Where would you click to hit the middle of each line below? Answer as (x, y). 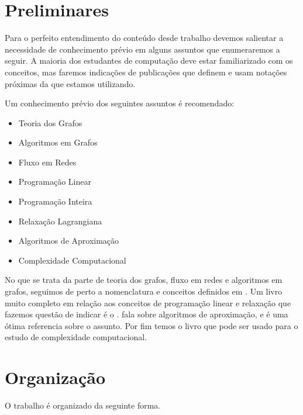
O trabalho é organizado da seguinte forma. (83, 405)
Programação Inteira (55, 201)
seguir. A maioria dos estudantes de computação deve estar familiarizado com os (149, 60)
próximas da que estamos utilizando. (70, 83)
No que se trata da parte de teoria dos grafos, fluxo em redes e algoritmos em (144, 280)
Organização (55, 377)
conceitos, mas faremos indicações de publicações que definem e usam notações (146, 72)
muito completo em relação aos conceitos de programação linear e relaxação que (148, 302)
